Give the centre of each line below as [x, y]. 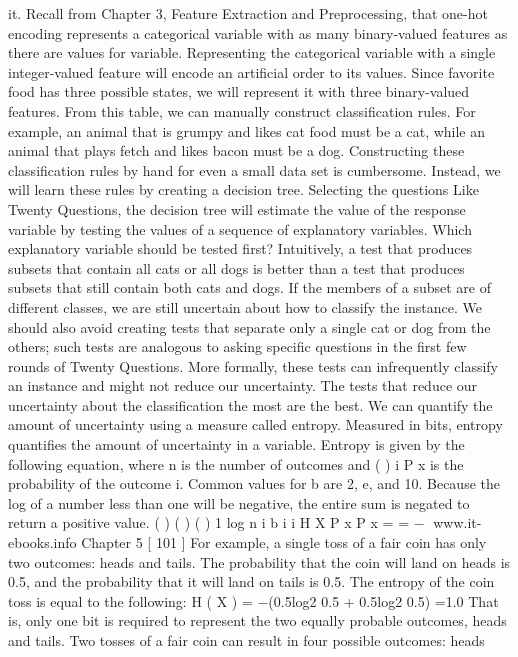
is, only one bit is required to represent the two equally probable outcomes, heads [257, 620]
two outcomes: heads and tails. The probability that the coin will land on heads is [259, 561]
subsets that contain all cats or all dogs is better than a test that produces [236, 267]
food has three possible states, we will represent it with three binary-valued [239, 91]
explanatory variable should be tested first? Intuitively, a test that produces [240, 248]
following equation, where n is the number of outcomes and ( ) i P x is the [236, 463]
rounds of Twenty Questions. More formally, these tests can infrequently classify [253, 365]
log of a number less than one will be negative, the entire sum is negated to [239, 502]
